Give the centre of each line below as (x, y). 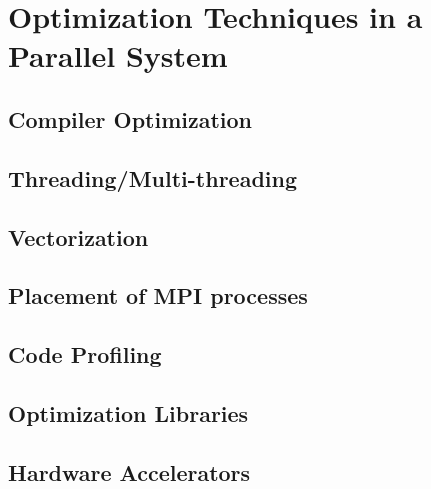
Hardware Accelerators (129, 471)
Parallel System (118, 55)
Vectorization (78, 236)
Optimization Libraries (128, 412)
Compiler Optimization (130, 118)
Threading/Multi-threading (153, 177)
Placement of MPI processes (158, 295)
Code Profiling (85, 354)
